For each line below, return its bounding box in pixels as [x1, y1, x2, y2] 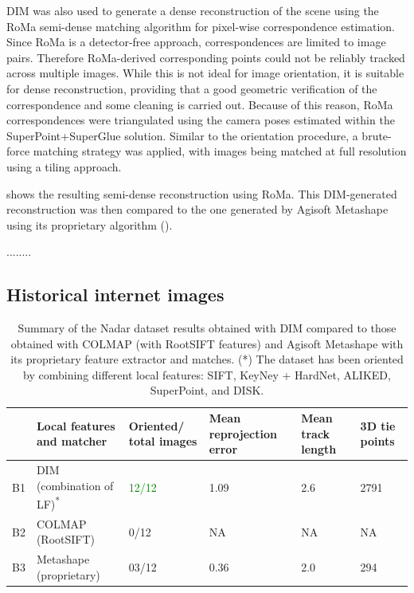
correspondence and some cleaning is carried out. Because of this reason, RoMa [6, 96, 393, 112]
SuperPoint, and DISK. [150, 382, 264, 399]
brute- [361, 127, 392, 143]
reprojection [209, 425, 277, 442]
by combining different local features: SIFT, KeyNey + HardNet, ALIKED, [23, 366, 391, 383]
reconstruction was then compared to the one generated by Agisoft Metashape [6, 201, 389, 218]
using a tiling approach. [6, 158, 122, 175]
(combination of [36, 477, 114, 493]
